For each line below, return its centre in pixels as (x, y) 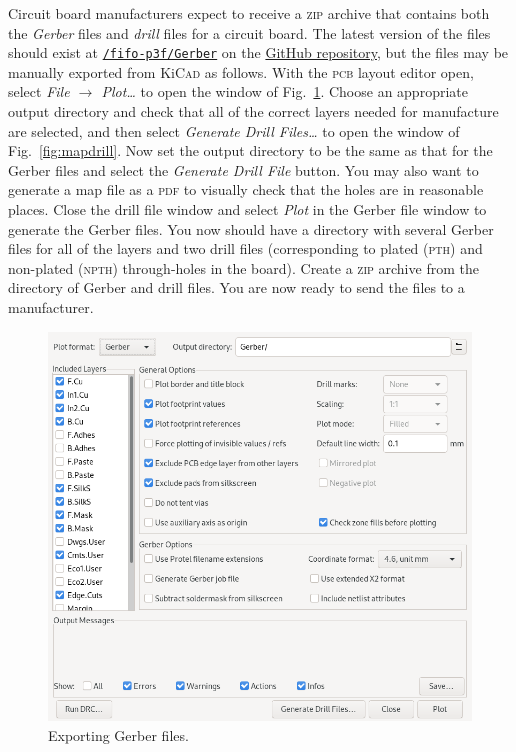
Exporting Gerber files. (118, 734)
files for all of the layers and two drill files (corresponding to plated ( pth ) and (245, 248)
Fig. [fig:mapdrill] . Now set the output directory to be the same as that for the (250, 150)
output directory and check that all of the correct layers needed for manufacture (253, 111)
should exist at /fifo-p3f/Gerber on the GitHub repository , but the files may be (258, 52)
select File (39, 91)
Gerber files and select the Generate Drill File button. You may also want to (243, 169)
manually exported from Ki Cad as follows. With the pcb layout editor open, (241, 71)
